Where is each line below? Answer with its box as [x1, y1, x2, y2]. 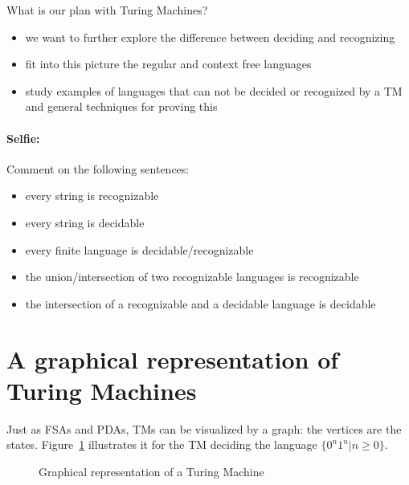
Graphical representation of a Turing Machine [39, 463, 264, 479]
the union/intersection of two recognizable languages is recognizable [25, 268, 359, 285]
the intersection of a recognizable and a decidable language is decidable [25, 295, 376, 312]
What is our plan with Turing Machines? [6, 2, 208, 18]
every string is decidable [25, 214, 145, 230]
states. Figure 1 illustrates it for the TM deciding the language [6, 436, 317, 453]
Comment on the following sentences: [6, 160, 190, 177]
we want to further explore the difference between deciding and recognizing [25, 28, 395, 45]
